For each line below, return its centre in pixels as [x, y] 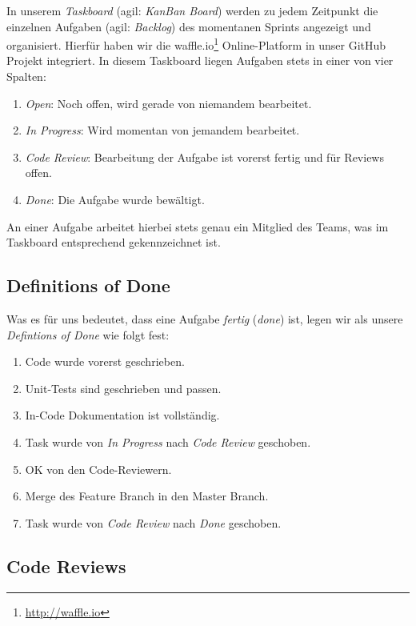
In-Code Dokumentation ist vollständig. [122, 415]
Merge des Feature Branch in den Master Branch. [147, 496]
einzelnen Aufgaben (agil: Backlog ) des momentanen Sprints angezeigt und [189, 26]
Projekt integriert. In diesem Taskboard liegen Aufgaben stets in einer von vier [200, 60]
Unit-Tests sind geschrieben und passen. [123, 388]
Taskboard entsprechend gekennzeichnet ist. [114, 242]
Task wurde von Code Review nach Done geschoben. [153, 522]
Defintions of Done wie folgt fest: [88, 334]
